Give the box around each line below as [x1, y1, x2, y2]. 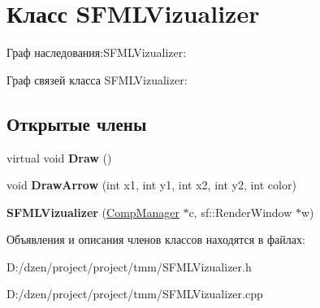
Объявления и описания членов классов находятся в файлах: [6, 231, 305, 248]
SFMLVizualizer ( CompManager [6, 203, 179, 220]
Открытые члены [6, 111, 147, 136]
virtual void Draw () [6, 149, 112, 166]
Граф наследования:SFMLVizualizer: [6, 44, 187, 61]
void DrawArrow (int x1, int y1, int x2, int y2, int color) [6, 176, 296, 193]
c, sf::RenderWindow [188, 203, 292, 220]
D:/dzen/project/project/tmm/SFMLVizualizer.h [6, 258, 252, 275]
